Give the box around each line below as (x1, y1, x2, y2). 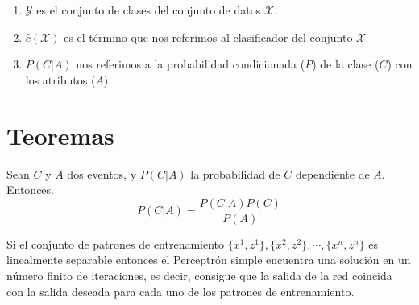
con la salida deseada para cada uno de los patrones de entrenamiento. (6, 282, 355, 299)
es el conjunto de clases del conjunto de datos (36, 2, 261, 18)
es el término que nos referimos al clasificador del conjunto (64, 28, 353, 45)
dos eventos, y (67, 165, 137, 182)
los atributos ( (25, 71, 96, 88)
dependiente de (295, 165, 370, 182)
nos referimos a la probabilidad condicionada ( (76, 56, 305, 72)
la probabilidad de (190, 165, 280, 182)
